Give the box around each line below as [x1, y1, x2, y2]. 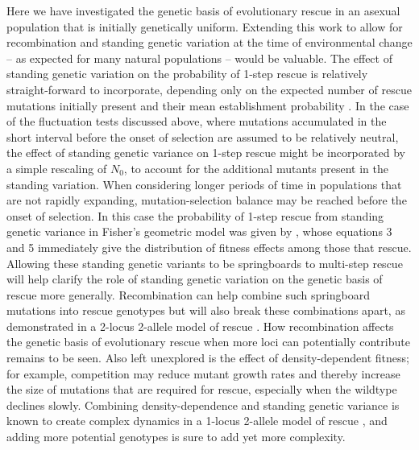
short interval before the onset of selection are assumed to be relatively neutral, [6, 128, 399, 145]
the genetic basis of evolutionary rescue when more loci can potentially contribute [6, 333, 410, 350]
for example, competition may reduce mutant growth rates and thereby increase [6, 365, 400, 382]
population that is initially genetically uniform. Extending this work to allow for [6, 18, 403, 35]
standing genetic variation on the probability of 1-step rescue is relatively [6, 65, 368, 82]
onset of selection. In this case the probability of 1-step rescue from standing [6, 207, 384, 224]
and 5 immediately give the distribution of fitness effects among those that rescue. [6, 238, 412, 255]
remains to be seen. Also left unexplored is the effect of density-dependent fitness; [6, 349, 409, 366]
